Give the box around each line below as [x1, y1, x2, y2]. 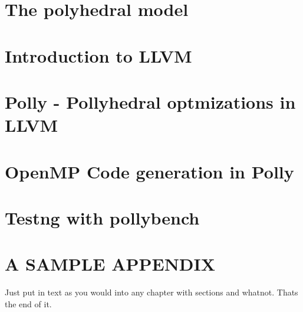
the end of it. [5, 297, 52, 310]
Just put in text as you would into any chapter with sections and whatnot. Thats [5, 286, 298, 298]
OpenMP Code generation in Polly [5, 159, 294, 183]
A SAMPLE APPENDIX [5, 252, 216, 276]
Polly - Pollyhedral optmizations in [5, 89, 296, 113]
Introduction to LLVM [5, 43, 192, 67]
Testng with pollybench [5, 205, 200, 229]
